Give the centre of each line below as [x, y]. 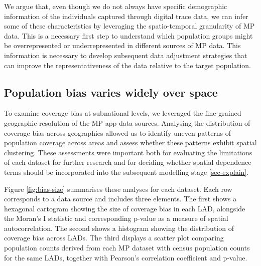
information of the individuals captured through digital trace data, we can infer [126, 16]
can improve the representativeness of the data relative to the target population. [127, 65]
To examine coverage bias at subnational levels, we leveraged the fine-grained [123, 113]
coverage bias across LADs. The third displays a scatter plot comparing [114, 238]
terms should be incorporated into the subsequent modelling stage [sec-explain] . [126, 172]
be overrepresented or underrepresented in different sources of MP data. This [122, 45]
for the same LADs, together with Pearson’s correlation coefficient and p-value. [126, 257]
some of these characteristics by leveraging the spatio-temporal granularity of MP [129, 26]
